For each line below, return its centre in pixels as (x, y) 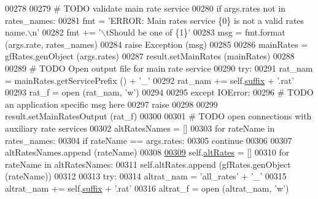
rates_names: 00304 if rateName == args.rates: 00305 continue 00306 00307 (149, 140)
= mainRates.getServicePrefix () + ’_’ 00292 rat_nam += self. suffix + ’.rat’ (149, 80)
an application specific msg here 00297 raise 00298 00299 (111, 104)
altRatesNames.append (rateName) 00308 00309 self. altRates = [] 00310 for (147, 152)
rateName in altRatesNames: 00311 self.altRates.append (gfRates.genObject (148, 164)
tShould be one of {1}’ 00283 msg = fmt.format (196, 32)
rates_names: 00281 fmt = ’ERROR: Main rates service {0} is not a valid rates (155, 20)
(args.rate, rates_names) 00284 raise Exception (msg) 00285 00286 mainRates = (157, 44)
